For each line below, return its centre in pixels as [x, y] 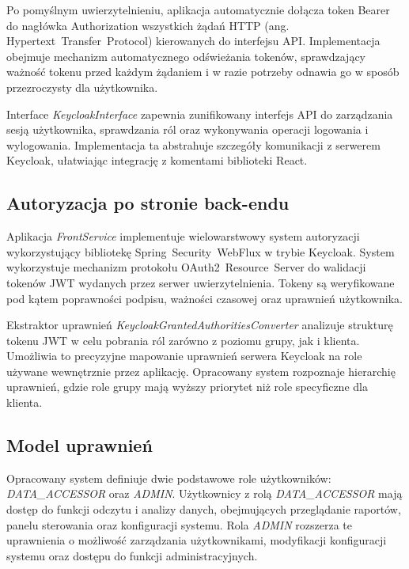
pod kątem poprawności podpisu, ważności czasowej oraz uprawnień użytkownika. [204, 298]
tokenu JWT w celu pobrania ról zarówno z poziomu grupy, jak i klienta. [183, 340]
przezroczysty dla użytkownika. [82, 87]
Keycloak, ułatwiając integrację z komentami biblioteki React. [157, 160]
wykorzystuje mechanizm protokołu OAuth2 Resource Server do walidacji [186, 267]
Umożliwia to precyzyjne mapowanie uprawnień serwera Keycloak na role [184, 356]
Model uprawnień [80, 445]
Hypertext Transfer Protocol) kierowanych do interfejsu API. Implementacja [193, 41]
